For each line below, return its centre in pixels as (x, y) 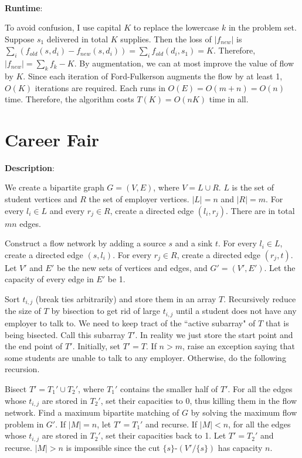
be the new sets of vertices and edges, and (132, 267)
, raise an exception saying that (238, 346)
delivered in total (77, 39)
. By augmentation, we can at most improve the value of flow (184, 63)
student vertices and (41, 199)
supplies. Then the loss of (166, 39)
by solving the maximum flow (244, 412)
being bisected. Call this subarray (65, 334)
